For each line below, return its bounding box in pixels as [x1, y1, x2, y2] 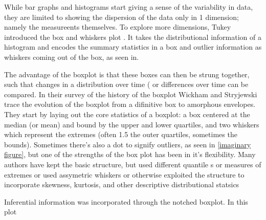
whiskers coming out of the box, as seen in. [4, 51, 139, 62]
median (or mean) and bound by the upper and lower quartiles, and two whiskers [4, 119, 259, 129]
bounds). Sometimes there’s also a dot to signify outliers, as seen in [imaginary [4, 139, 251, 149]
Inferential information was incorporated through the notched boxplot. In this [4, 196, 248, 207]
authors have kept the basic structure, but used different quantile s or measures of [4, 159, 261, 169]
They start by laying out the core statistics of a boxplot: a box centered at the [4, 108, 250, 119]
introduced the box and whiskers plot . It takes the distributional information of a [4, 31, 261, 42]
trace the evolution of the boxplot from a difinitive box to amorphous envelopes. [4, 99, 256, 109]
